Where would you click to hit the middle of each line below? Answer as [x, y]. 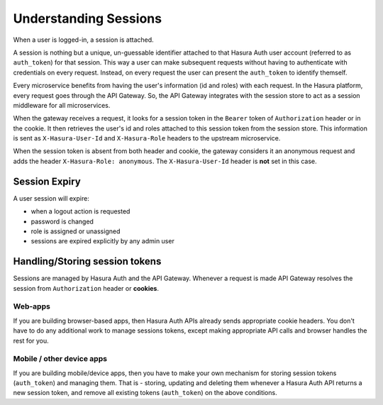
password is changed [62, 221]
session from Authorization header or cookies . [86, 288]
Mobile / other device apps [60, 359]
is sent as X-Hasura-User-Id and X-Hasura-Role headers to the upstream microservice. [147, 138]
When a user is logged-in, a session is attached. [83, 40]
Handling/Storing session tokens [87, 261]
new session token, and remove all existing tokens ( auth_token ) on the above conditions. [145, 393]
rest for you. [31, 340]
